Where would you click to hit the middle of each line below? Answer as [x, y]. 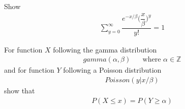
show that [20, 90]
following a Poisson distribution [112, 70]
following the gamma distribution [105, 49]
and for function [29, 70]
